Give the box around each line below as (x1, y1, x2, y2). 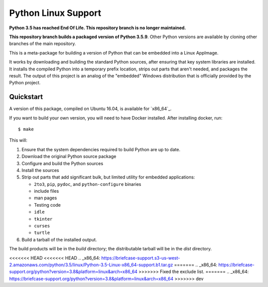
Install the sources (21, 167, 60, 173)
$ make (18, 126, 34, 132)
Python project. (9, 80, 41, 86)
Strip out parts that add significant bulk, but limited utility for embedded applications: (21, 174, 196, 180)
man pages (34, 195, 57, 201)
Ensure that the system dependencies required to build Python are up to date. (21, 146, 181, 152)
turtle (34, 230, 50, 235)
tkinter (34, 216, 53, 222)
